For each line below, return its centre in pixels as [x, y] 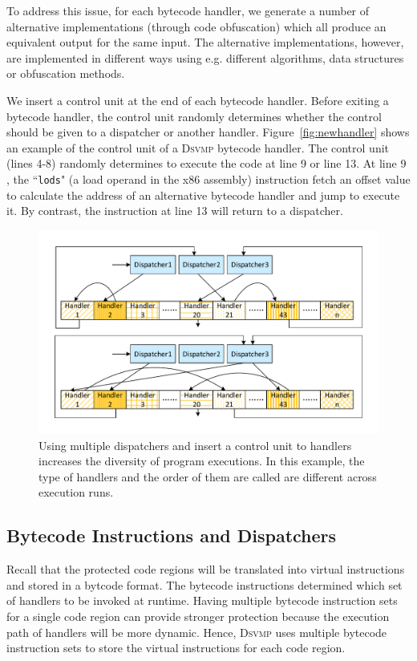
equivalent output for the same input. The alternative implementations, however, [205, 42]
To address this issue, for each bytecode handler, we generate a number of [188, 10]
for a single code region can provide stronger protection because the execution [198, 616]
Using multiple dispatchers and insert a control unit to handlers [195, 445]
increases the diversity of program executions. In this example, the [202, 461]
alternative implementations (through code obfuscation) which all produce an [196, 26]
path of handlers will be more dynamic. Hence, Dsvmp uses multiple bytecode [197, 632]
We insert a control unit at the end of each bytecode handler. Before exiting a [198, 100]
